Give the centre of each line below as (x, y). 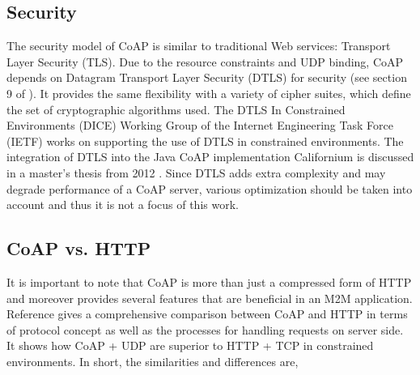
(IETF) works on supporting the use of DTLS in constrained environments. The (205, 141)
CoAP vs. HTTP (79, 248)
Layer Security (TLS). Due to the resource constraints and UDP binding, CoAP (205, 61)
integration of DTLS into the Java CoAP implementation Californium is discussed (210, 157)
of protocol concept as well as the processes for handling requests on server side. (205, 329)
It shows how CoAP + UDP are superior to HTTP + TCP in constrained (190, 345)
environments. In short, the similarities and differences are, (153, 361)
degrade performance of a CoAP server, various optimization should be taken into (210, 188)
